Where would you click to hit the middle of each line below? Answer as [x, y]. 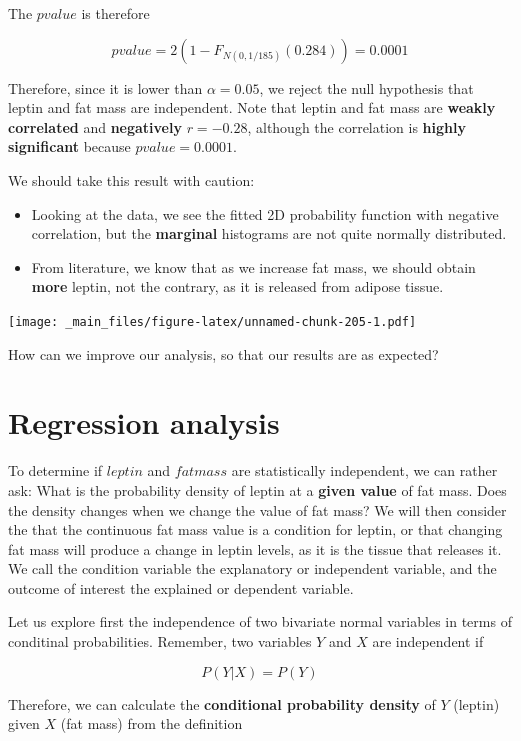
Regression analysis [144, 422]
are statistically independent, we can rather [364, 470]
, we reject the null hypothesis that [366, 87]
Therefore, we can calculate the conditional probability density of [222, 703]
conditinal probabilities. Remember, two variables [160, 641]
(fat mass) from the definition [151, 723]
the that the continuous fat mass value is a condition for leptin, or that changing [255, 529]
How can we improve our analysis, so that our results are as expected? [223, 353]
